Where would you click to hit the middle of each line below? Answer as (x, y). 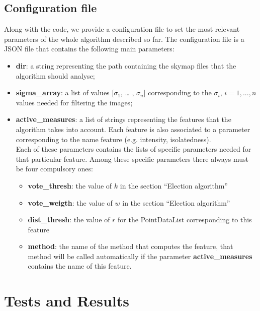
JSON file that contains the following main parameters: (89, 49)
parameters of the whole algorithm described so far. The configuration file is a (124, 39)
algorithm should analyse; (55, 75)
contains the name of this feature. (80, 266)
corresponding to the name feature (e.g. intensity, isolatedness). (113, 139)
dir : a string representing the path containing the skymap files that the (126, 65)
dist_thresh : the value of (69, 220)
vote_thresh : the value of (70, 185)
